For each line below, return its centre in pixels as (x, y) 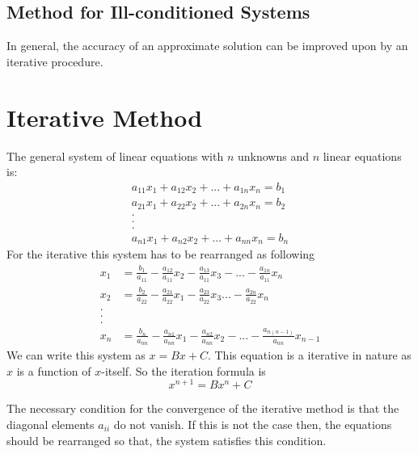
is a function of (54, 370)
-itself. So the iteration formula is (184, 370)
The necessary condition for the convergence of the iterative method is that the (203, 408)
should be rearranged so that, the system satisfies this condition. (167, 440)
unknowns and (273, 156)
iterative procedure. (55, 61)
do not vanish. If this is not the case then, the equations (253, 424)
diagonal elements (51, 424)
